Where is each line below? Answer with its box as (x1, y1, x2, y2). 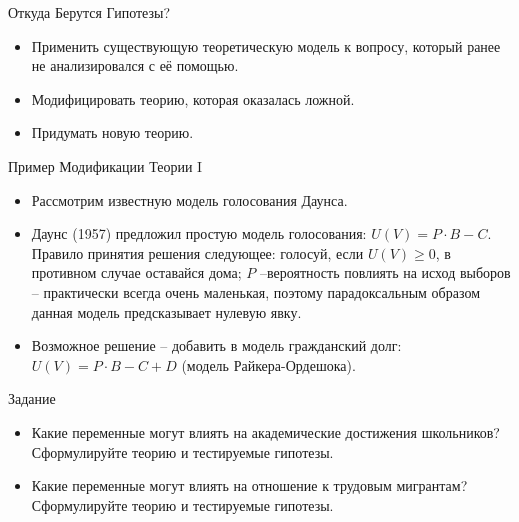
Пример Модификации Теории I (8, 155, 203, 176)
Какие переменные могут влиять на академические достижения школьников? (31, 421, 500, 442)
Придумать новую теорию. (31, 122, 194, 143)
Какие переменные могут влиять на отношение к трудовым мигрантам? (31, 475, 468, 496)
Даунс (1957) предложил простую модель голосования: (31, 223, 367, 244)
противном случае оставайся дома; (31, 262, 242, 283)
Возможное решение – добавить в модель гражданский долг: (31, 335, 402, 356)
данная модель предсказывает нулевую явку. (31, 301, 302, 322)
